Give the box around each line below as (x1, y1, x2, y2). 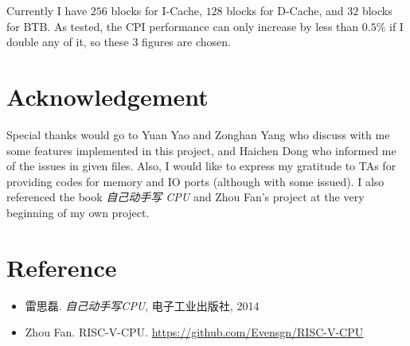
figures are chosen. (142, 33, 231, 50)
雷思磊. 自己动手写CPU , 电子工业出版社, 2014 (25, 297, 260, 313)
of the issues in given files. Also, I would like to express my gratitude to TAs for (6, 157, 396, 174)
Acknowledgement (6, 80, 209, 112)
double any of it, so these (6, 33, 129, 50)
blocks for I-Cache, (111, 2, 202, 18)
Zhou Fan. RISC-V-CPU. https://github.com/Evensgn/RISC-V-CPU (25, 324, 364, 340)
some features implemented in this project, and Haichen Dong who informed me (6, 142, 396, 158)
